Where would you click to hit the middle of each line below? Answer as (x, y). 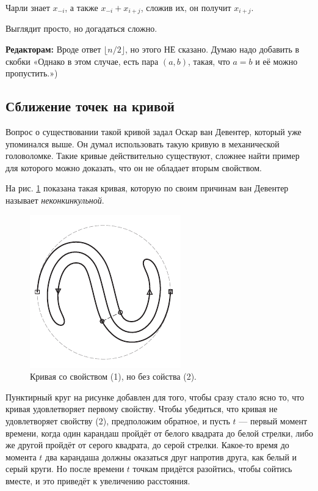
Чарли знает (28, 7)
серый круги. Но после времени (65, 469)
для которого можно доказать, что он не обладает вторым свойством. (134, 167)
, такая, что (209, 61)
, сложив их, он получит (186, 7)
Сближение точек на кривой (90, 106)
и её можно (276, 61)
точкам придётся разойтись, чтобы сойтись (212, 469)
